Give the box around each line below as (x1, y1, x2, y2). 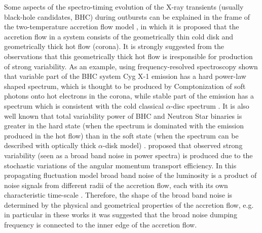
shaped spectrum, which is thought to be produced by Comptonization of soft (4, 80, 246, 91)
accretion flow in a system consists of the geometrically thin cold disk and (4, 31, 234, 41)
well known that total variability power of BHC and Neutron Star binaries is (4, 110, 242, 121)
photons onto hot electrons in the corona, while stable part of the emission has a (4, 90, 254, 101)
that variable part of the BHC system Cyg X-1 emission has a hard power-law (4, 71, 246, 81)
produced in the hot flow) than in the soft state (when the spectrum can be (4, 130, 239, 141)
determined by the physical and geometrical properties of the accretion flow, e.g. (4, 199, 254, 210)
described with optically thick (4, 140, 96, 151)
